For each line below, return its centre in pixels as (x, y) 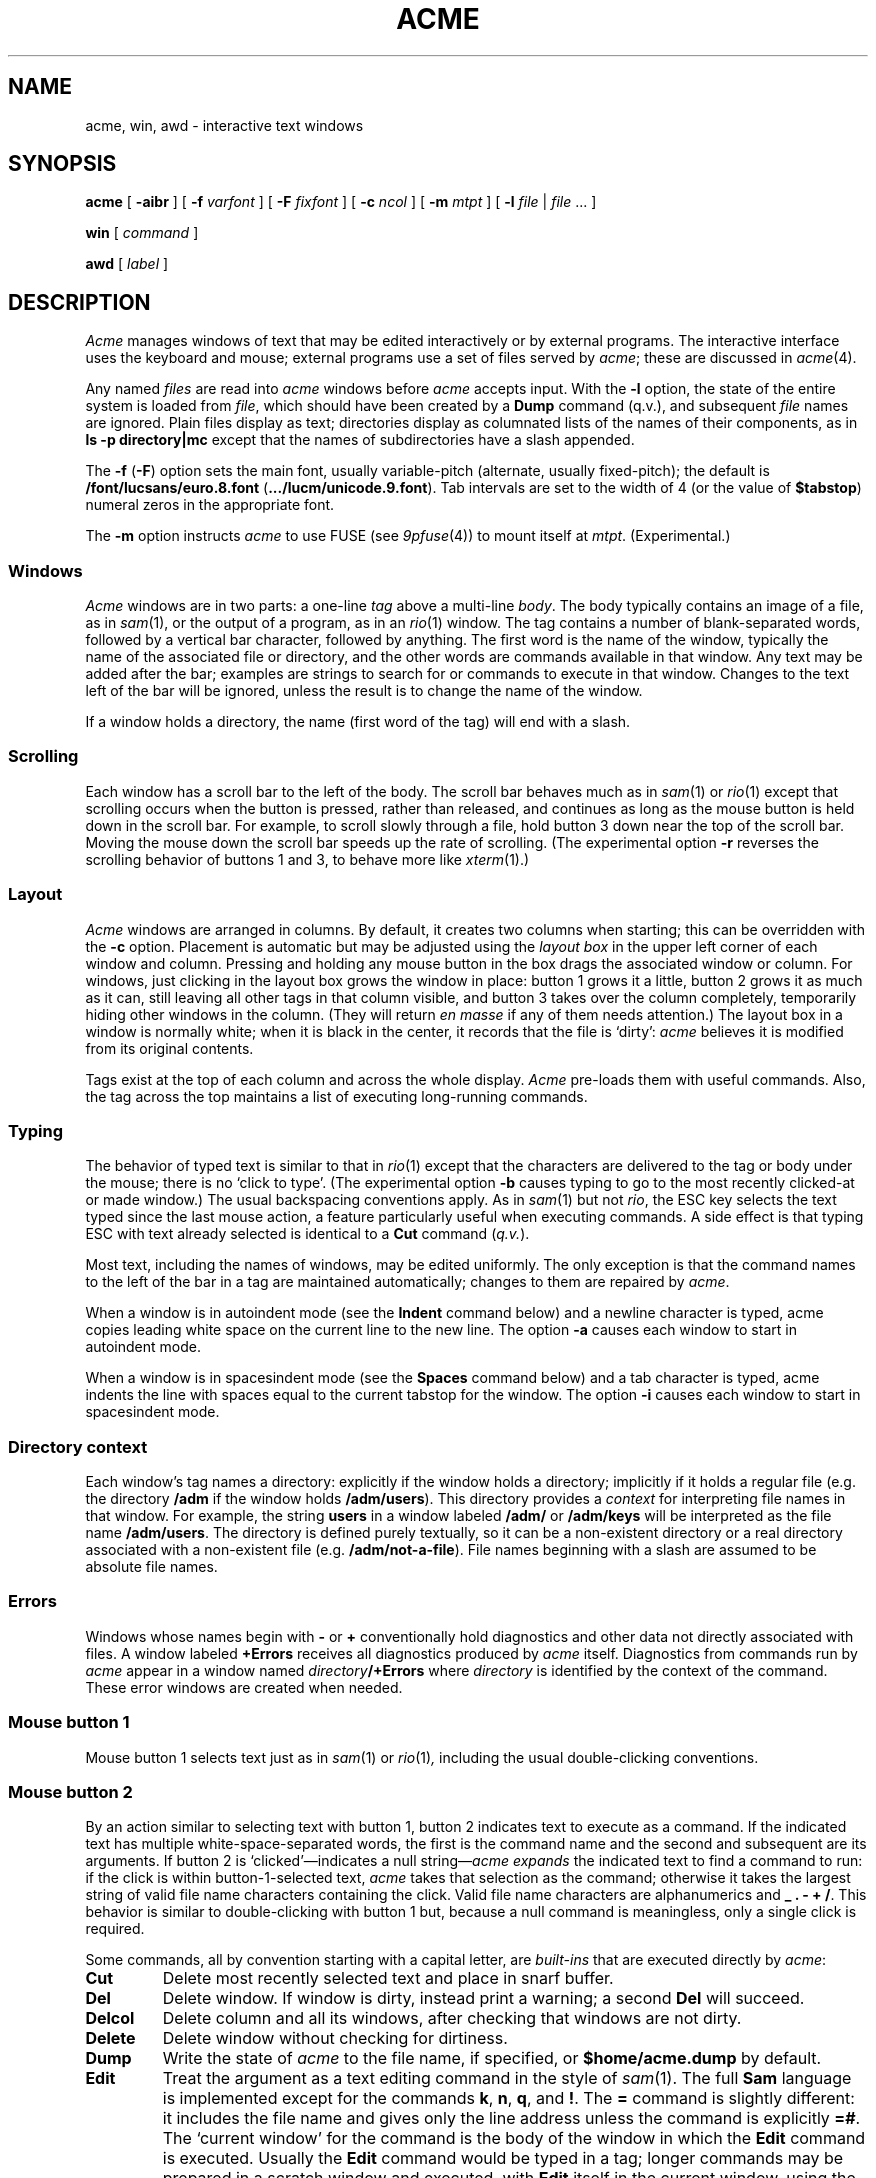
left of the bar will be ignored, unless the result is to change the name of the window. (364, 691)
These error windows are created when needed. (244, 1687)
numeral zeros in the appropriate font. (210, 505)
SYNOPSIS (62, 164)
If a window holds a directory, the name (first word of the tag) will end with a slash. (358, 722)
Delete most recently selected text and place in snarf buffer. (388, 1978)
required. (115, 1929)
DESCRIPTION (79, 302)
